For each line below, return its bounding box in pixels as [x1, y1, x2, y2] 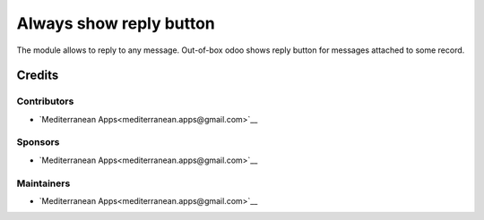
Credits [16, 68, 59, 83]
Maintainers [16, 177, 71, 190]
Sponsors [16, 136, 60, 148]
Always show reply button [16, 13, 215, 33]
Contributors [16, 95, 74, 107]
